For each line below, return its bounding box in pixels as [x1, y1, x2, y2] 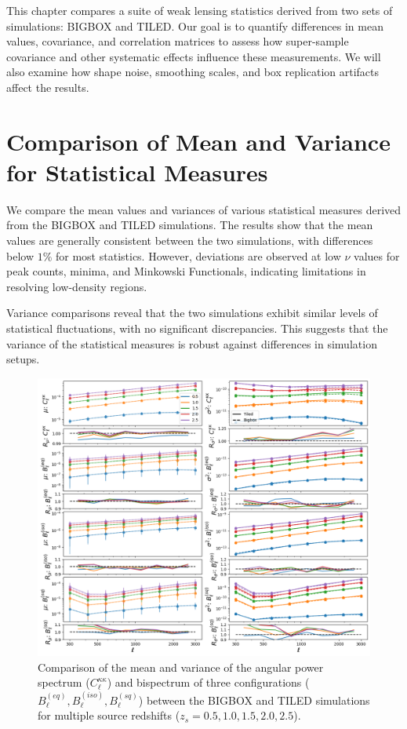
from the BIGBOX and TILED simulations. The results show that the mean [6, 217, 373, 233]
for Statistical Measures [6, 155, 268, 188]
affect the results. [6, 78, 89, 95]
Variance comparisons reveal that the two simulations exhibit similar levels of [6, 304, 378, 321]
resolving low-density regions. [6, 278, 147, 294]
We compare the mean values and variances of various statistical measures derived [6, 201, 402, 217]
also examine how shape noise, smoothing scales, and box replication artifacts [6, 64, 380, 80]
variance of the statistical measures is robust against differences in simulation [6, 335, 377, 352]
